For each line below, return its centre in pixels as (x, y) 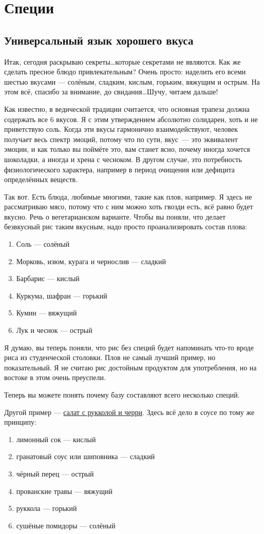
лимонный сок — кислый (56, 439)
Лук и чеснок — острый (54, 330)
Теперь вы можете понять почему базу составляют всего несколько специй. (122, 395)
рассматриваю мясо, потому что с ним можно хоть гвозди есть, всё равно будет (129, 206)
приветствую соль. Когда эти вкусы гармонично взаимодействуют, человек (121, 129)
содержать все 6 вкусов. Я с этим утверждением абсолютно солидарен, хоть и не (131, 119)
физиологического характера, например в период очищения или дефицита (120, 169)
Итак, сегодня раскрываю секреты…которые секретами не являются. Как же (122, 61)
